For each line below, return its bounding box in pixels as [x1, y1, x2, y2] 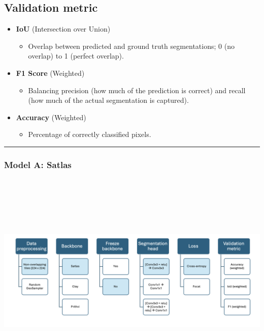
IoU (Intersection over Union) [16, 23, 111, 34]
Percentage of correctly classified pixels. [28, 129, 151, 140]
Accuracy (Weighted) [16, 112, 86, 122]
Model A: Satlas [4, 158, 72, 171]
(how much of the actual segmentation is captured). [28, 95, 189, 105]
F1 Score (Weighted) [16, 67, 85, 78]
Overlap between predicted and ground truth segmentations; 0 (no [28, 40, 235, 51]
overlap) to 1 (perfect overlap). [28, 50, 124, 61]
